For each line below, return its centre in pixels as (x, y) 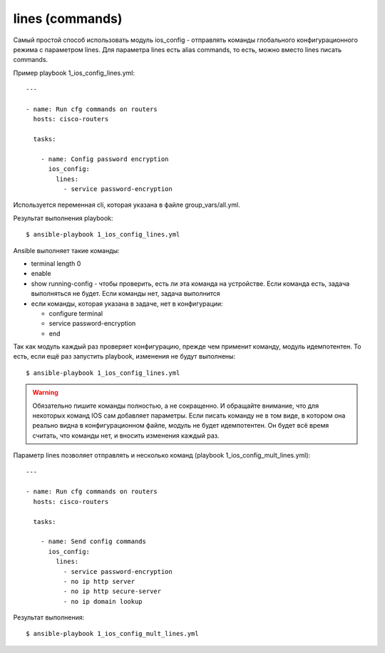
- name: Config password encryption (104, 159)
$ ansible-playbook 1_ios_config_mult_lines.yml (112, 634)
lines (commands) (68, 19)
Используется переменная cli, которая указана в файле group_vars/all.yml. (127, 205)
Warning (45, 393)
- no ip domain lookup (103, 601)
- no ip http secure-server (112, 591)
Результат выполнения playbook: (63, 218)
